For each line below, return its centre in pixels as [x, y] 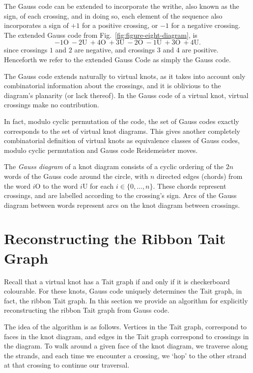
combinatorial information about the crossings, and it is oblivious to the [112, 86]
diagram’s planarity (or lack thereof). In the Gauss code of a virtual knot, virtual [126, 95]
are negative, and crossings [115, 50]
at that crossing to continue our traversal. [67, 365]
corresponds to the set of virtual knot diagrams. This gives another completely [122, 131]
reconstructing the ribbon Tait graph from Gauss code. [87, 310]
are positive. [200, 50]
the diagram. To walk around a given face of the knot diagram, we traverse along [126, 346]
